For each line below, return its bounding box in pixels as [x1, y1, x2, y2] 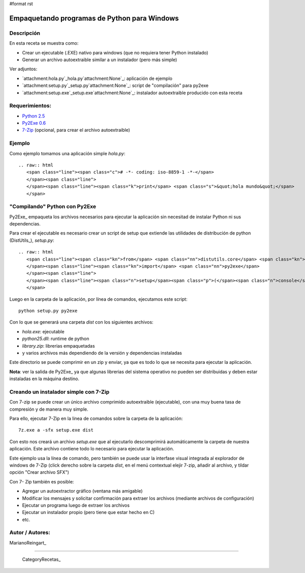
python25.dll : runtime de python [22, 336, 89, 342]
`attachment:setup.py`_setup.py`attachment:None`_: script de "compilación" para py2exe [22, 82, 208, 89]
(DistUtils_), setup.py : [9, 237, 54, 243]
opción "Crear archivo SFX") [9, 469, 70, 475]
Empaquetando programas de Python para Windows [9, 14, 179, 22]
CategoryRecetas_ [22, 556, 61, 562]
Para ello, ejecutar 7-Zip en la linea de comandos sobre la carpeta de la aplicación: [9, 415, 183, 421]
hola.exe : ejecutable [22, 328, 65, 334]
